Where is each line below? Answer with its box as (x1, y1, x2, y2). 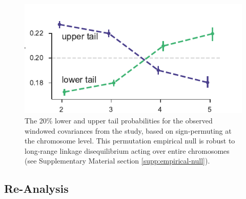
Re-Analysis (4, 180, 69, 196)
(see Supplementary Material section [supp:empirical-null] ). (25, 155, 210, 166)
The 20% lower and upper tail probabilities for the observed (25, 115, 213, 125)
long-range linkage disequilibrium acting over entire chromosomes (25, 145, 230, 156)
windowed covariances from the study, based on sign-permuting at (25, 125, 232, 136)
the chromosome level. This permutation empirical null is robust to (25, 135, 235, 146)
